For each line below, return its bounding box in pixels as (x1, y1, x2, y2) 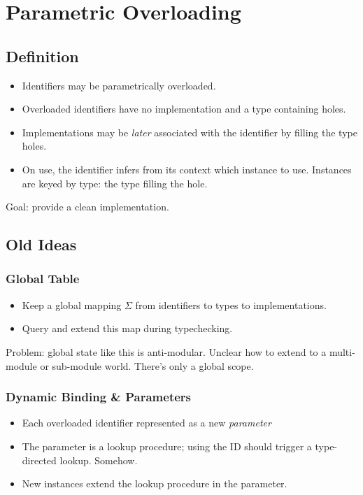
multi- (329, 344, 355, 359)
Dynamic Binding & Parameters (6, 388, 192, 406)
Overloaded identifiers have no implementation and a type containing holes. (22, 101, 346, 116)
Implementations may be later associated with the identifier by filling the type (22, 124, 357, 139)
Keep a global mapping (22, 297, 122, 312)
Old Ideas (6, 234, 77, 255)
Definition (6, 45, 79, 66)
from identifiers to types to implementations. (135, 297, 327, 312)
